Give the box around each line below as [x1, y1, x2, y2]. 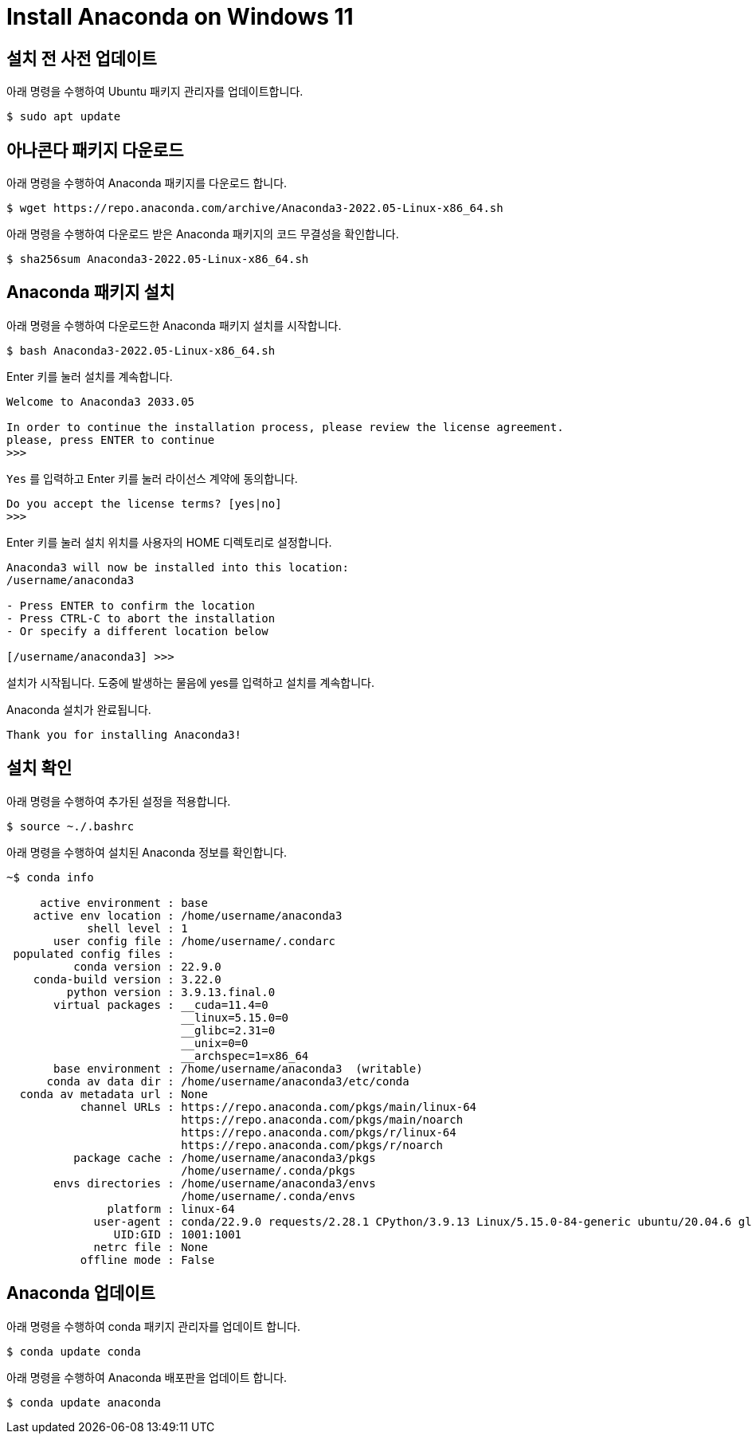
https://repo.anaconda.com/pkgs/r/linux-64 [181, 1125, 456, 1139]
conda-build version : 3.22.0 [33, 972, 221, 986]
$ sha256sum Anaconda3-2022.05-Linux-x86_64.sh [6, 253, 309, 266]
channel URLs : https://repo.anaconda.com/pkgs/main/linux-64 [80, 1100, 477, 1113]
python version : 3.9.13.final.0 [66, 985, 276, 999]
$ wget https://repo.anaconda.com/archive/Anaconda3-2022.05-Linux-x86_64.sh [6, 202, 503, 215]
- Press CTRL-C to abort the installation [6, 611, 276, 625]
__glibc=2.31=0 [181, 1023, 276, 1037]
